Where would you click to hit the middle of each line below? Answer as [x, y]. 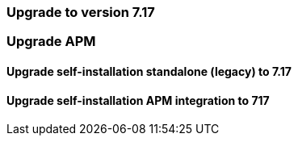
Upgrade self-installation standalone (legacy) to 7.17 [149, 71]
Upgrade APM [51, 42]
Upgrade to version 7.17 [81, 12]
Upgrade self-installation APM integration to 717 [138, 100]
